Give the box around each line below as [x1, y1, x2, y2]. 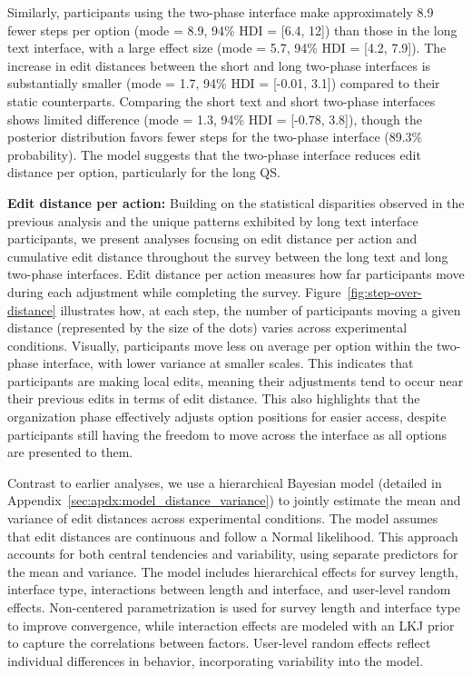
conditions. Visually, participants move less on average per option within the [7, 335, 433, 354]
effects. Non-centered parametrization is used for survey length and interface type [7, 598, 461, 616]
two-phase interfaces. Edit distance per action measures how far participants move [7, 264, 465, 283]
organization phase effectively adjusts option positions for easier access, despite [7, 407, 447, 426]
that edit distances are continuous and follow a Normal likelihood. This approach [7, 526, 458, 545]
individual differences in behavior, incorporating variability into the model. [7, 651, 424, 670]
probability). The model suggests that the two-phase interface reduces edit [7, 144, 421, 164]
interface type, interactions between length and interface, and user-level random [7, 580, 451, 599]
